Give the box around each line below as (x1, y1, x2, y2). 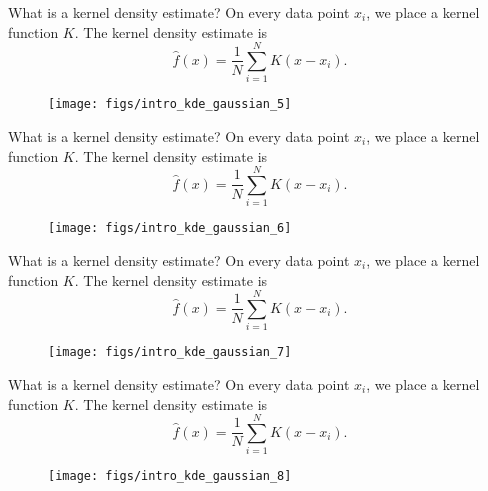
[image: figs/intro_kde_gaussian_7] (48, 345, 292, 360)
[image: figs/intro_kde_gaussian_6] (48, 221, 292, 236)
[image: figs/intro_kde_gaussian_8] (48, 469, 292, 484)
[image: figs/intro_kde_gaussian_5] (48, 97, 292, 112)
